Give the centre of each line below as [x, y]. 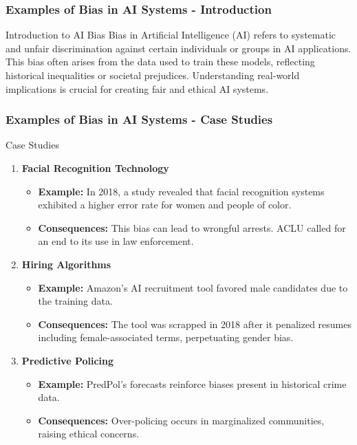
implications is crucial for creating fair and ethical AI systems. [137, 88]
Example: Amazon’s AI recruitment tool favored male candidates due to [193, 287]
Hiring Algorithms [66, 264]
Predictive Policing [68, 360]
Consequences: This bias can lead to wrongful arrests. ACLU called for [192, 227]
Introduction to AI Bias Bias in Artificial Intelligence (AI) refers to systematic [171, 35]
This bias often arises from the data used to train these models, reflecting [160, 62]
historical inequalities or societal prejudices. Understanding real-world [153, 75]
